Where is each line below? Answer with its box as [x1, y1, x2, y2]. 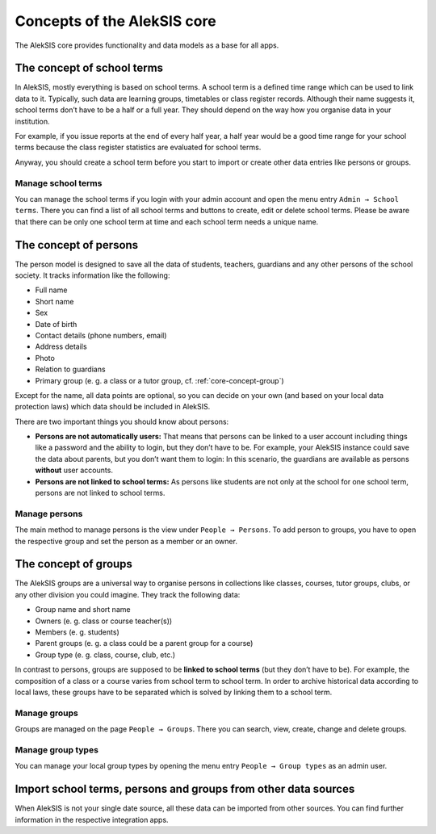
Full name [35, 285, 68, 295]
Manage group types [15, 744, 99, 755]
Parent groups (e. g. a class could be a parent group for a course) [35, 639, 254, 648]
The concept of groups [15, 557, 133, 571]
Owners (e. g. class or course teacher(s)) [35, 616, 173, 626]
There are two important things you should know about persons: [15, 417, 229, 426]
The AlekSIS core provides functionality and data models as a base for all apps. [15, 40, 279, 50]
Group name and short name [35, 605, 131, 614]
